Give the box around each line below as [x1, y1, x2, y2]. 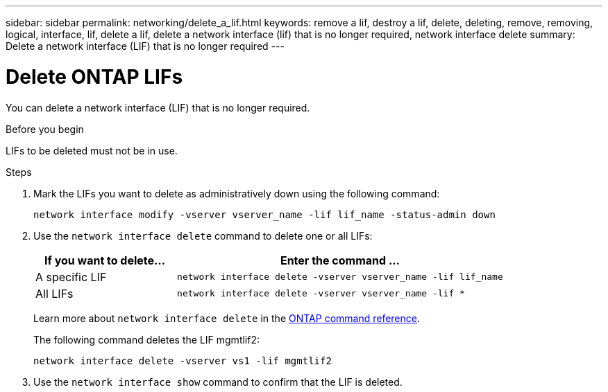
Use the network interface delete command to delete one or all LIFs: [33, 229, 373, 242]
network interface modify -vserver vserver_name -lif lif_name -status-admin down [33, 208, 496, 220]
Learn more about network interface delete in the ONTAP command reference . [33, 312, 421, 324]
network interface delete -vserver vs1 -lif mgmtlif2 [33, 355, 332, 366]
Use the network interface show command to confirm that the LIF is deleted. [33, 375, 403, 388]
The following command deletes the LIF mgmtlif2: [33, 333, 260, 346]
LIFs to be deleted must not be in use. [6, 144, 178, 157]
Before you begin [6, 123, 84, 135]
